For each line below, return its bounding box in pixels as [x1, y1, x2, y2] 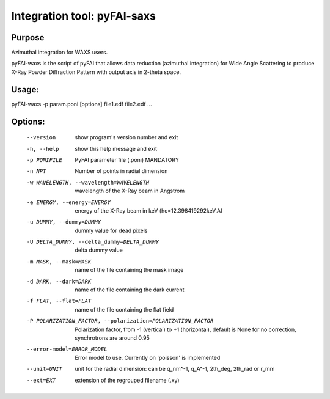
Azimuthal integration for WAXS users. [11, 49, 108, 56]
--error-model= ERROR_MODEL [26, 346, 108, 353]
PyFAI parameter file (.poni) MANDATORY [75, 156, 180, 163]
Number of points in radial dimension [75, 167, 168, 175]
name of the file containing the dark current [75, 286, 185, 293]
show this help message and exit [75, 145, 157, 152]
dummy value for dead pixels [75, 227, 148, 234]
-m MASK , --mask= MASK [26, 258, 92, 265]
